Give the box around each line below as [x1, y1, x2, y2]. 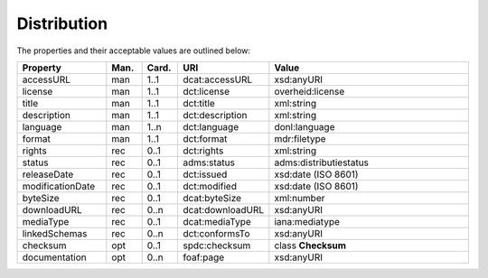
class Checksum [274, 239, 347, 252]
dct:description [183, 108, 248, 121]
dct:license [183, 85, 230, 97]
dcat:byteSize [183, 191, 242, 204]
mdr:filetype [274, 132, 326, 144]
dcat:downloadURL [183, 203, 265, 216]
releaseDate [22, 168, 74, 181]
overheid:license [274, 85, 345, 97]
